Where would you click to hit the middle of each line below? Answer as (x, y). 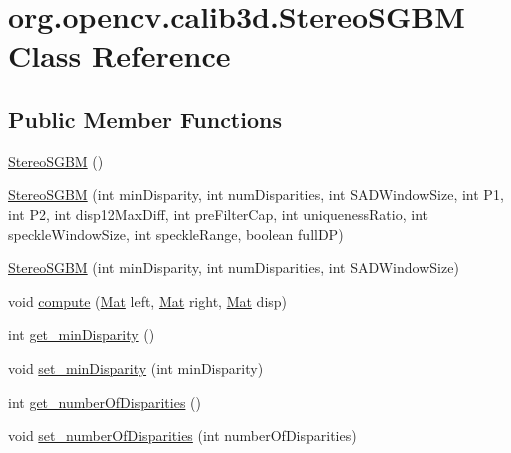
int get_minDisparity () (81, 334)
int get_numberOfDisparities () (104, 401)
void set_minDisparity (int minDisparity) (136, 367)
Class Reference (119, 55)
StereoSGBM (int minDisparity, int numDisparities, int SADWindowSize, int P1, (256, 194)
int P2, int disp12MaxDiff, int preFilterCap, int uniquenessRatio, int (218, 213)
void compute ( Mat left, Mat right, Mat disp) (148, 300)
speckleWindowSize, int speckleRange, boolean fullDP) (176, 233)
